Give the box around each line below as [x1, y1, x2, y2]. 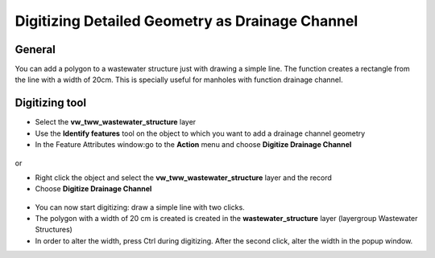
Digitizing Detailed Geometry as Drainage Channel [14, 12, 358, 30]
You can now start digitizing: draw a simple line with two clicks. [35, 202, 245, 212]
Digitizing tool [14, 96, 87, 110]
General [14, 43, 56, 56]
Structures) [35, 225, 72, 235]
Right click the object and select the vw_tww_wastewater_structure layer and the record [35, 173, 332, 182]
